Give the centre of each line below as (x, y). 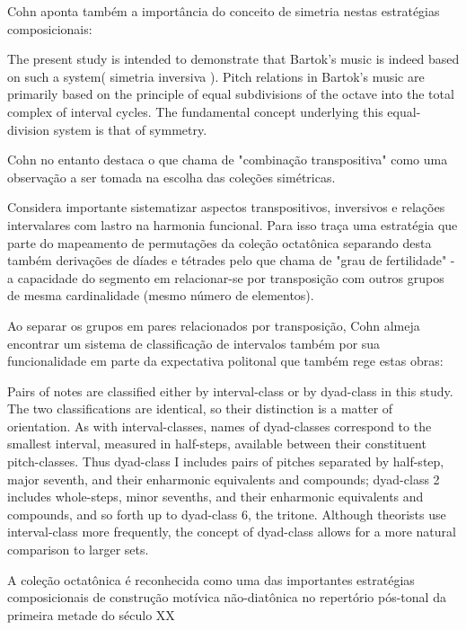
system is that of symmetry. (130, 129)
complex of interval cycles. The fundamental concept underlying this (195, 111)
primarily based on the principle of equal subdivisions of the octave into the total (231, 94)
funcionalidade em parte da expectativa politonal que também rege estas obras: (225, 361)
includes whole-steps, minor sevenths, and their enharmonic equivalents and (215, 497)
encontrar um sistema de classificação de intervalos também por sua (194, 343)
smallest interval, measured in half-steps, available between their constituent (217, 444)
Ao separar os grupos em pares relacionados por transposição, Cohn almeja (214, 325)
